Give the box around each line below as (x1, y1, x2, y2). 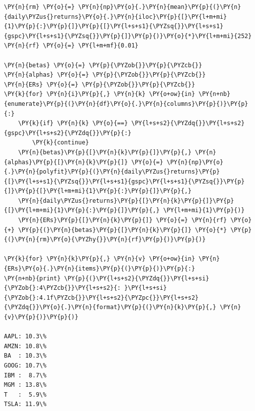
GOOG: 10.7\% (4, 362, 46, 369)
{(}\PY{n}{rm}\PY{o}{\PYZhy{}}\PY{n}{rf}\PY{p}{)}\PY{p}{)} (4, 236, 206, 243)
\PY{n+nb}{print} (4, 274, 61, 282)
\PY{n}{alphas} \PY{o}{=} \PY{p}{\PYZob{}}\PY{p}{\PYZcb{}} (4, 71, 206, 79)
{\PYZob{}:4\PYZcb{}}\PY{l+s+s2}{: (4, 284, 121, 292)
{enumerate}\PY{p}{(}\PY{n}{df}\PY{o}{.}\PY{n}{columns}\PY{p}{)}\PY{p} (4, 100, 248, 107)
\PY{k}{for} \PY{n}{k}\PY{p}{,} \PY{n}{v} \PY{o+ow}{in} (4, 255, 195, 263)
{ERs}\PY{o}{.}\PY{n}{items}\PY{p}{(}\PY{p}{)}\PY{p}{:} (4, 265, 195, 273)
